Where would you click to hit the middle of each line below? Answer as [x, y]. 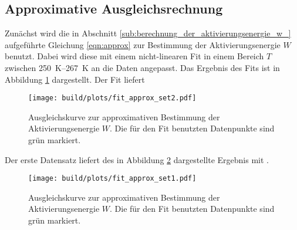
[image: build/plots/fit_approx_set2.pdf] [112, 98]
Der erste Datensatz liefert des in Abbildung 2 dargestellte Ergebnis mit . [137, 159]
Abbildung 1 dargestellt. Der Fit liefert [75, 79]
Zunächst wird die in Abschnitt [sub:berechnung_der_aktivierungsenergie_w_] [148, 33]
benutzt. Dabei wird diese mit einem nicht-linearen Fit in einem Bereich [134, 56]
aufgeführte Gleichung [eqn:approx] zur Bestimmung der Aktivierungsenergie [143, 44]
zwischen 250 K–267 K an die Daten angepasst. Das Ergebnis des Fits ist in [142, 67]
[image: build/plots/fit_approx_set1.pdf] [112, 179]
